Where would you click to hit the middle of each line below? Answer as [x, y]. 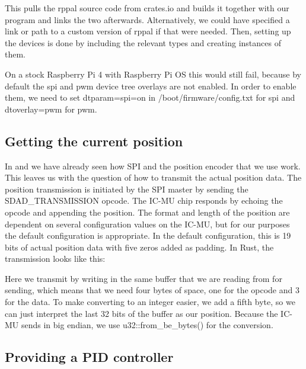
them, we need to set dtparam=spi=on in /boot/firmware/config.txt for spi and [150, 97]
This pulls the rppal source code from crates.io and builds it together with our [147, 8]
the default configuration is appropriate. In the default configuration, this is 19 [148, 235]
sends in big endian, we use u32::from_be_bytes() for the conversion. [147, 325]
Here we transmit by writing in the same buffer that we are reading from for [144, 278]
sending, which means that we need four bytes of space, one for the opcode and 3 [152, 290]
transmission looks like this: [55, 259]
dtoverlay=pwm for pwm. [51, 109]
